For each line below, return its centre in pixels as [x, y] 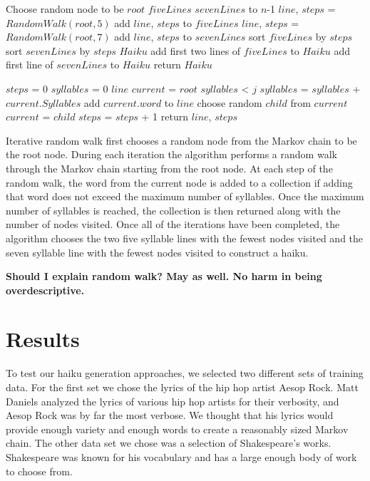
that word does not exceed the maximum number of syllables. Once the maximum [185, 196]
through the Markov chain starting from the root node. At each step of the [169, 168]
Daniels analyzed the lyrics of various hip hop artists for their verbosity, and [173, 401]
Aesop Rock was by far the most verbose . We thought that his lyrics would [170, 415]
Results [43, 339]
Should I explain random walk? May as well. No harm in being [164, 276]
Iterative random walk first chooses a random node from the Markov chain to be [181, 140]
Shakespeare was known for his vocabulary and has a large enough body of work [181, 456]
